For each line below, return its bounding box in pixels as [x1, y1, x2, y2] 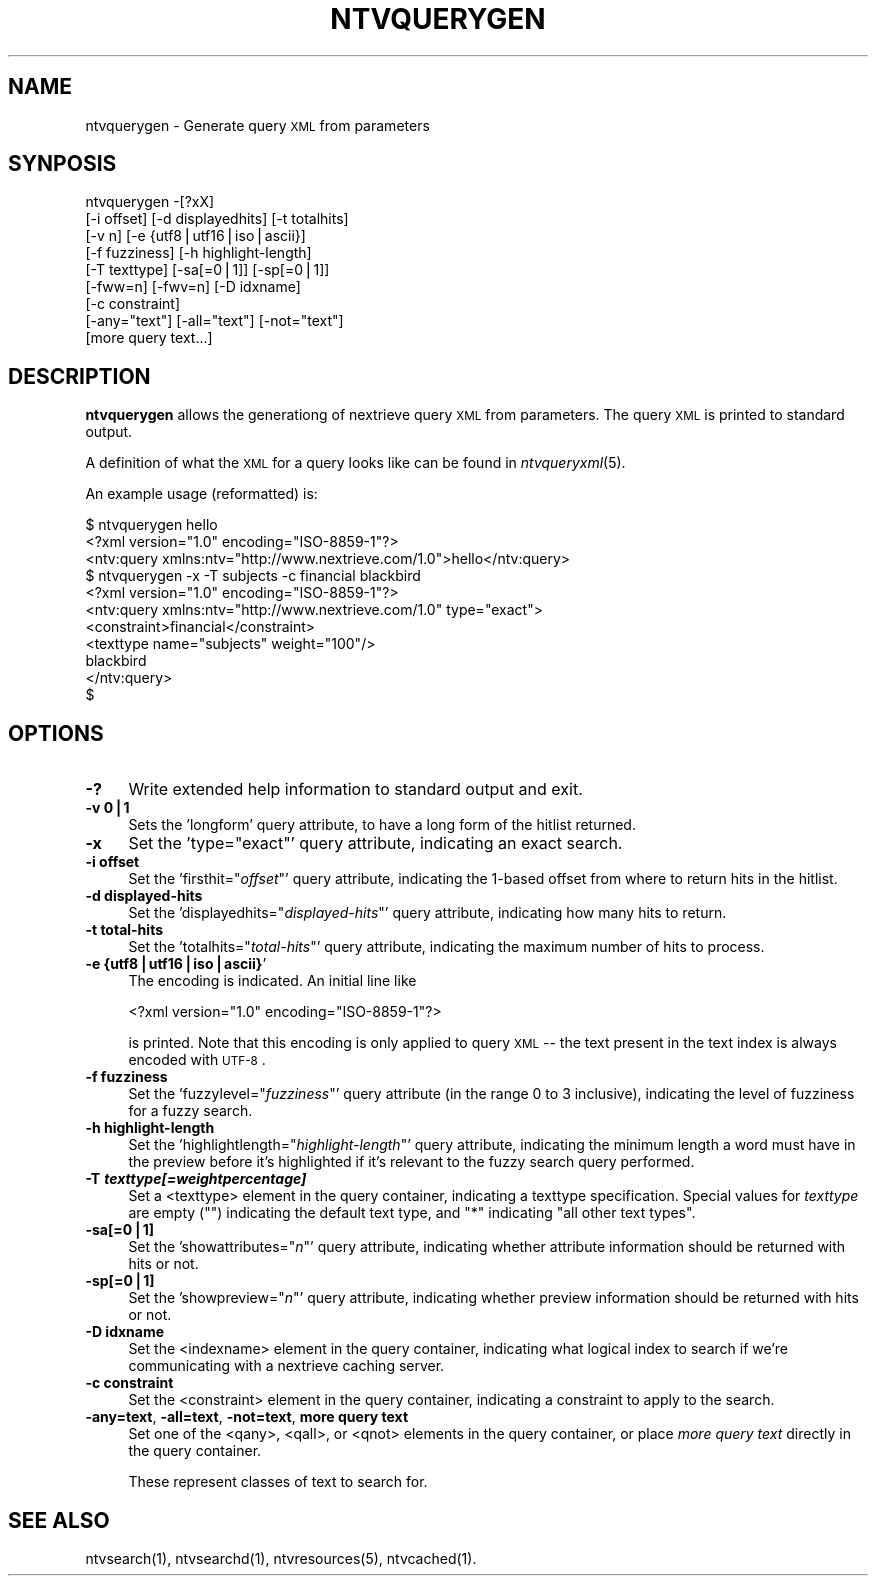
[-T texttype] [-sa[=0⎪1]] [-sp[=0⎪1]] [85, 261, 330, 279]
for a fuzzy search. [128, 1102, 253, 1120]
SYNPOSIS [8, 151, 117, 177]
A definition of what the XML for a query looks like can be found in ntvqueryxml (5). [85, 454, 626, 472]
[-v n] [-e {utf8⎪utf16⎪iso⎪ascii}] [85, 227, 306, 245]
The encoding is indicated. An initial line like [128, 972, 417, 990]
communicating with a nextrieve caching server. [128, 1357, 445, 1375]
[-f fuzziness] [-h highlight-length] [85, 244, 312, 262]
